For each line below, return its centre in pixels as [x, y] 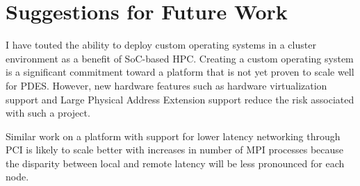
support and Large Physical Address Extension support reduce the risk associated [180, 99]
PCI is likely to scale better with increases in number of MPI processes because [175, 150]
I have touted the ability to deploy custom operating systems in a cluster [161, 45]
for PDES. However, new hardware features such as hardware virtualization [166, 85]
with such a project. [48, 113]
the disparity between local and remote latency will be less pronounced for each [175, 163]
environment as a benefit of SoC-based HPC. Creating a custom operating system [180, 58]
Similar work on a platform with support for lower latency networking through [173, 136]
